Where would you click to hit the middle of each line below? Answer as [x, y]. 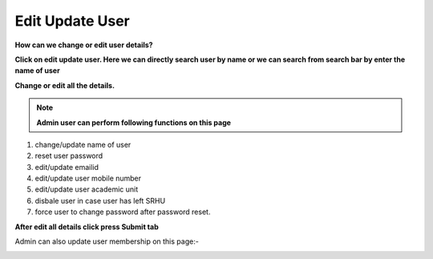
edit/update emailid [67, 167]
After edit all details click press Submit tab [87, 227]
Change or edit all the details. [65, 85]
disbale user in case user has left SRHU [100, 200]
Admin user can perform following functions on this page [134, 122]
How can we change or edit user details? [84, 45]
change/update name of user [83, 144]
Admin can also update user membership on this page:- [107, 241]
